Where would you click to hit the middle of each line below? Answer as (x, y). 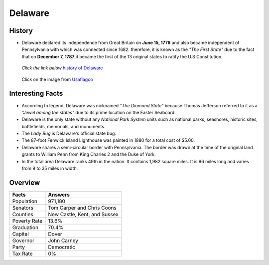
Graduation (25, 227)
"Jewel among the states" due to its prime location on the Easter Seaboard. (99, 112)
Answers (59, 195)
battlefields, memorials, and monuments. (64, 126)
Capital (21, 234)
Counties (23, 214)
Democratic (62, 247)
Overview (25, 182)
